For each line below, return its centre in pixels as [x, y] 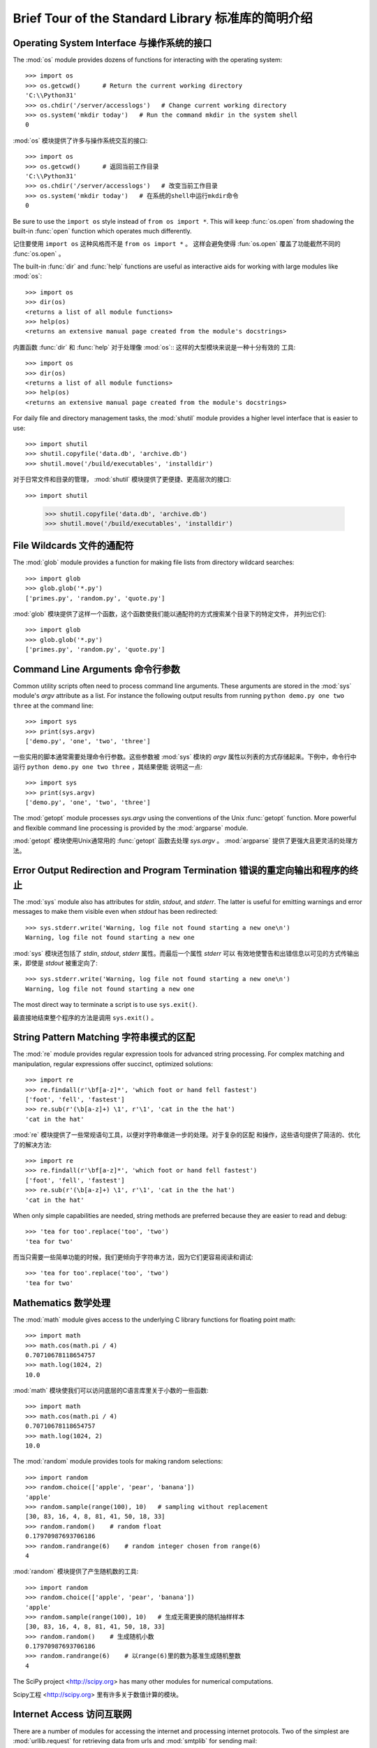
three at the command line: [53, 705]
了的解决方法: [32, 1145]
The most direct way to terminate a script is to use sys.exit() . [105, 1005]
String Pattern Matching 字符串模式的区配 [104, 1037]
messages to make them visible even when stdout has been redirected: [115, 912]
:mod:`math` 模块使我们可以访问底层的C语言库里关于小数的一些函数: [111, 1391]
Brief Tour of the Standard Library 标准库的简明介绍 [163, 18]
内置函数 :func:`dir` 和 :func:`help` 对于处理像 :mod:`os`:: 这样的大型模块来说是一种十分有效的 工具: [154, 347]
